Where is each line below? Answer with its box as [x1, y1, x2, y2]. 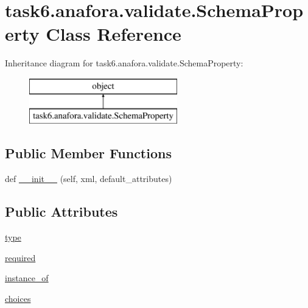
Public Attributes [5, 202, 118, 221]
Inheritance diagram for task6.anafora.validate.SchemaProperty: [5, 57, 243, 69]
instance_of [5, 271, 49, 284]
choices [5, 292, 31, 304]
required [5, 251, 36, 264]
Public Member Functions [5, 144, 172, 163]
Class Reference [46, 21, 181, 46]
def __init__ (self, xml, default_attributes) [5, 172, 172, 185]
